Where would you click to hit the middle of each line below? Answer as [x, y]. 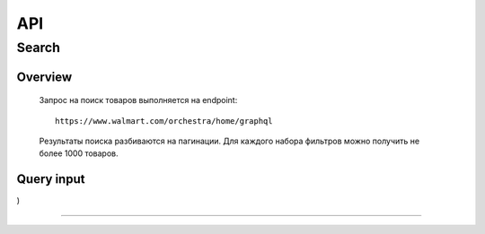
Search [38, 48]
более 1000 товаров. [79, 153]
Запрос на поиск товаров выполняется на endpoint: [138, 100]
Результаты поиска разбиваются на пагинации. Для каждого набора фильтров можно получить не [229, 141]
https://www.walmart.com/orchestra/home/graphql [164, 121]
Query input [51, 179]
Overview [44, 77]
